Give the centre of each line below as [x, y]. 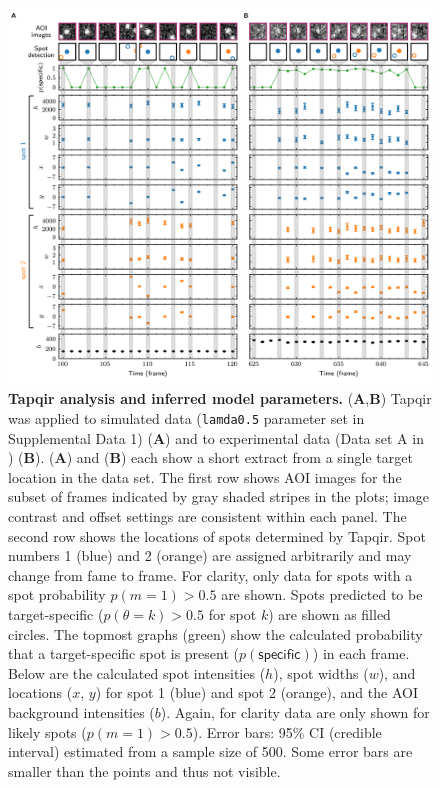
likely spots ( [47, 731]
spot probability [57, 594]
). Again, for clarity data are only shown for [295, 711]
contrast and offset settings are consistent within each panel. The [207, 516]
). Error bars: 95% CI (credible [287, 731]
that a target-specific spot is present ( [123, 653]
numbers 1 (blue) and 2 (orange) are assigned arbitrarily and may [210, 555]
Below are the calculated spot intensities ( [137, 672]
